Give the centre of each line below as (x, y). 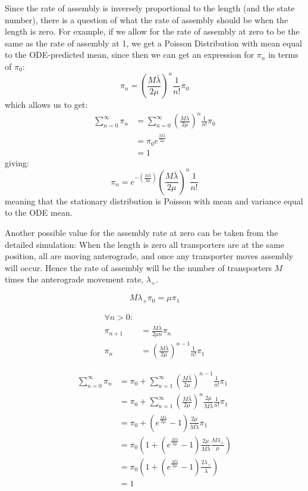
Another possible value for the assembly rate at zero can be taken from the (142, 232)
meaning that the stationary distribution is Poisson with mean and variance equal (154, 201)
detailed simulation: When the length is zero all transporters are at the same (144, 244)
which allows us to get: (46, 105)
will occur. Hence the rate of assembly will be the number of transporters (138, 267)
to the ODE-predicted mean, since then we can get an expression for (130, 55)
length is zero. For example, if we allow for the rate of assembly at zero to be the (152, 31)
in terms (283, 55)
